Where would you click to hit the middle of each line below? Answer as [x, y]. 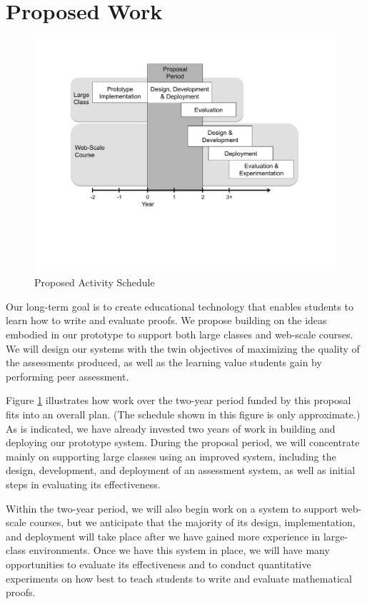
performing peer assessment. [67, 376]
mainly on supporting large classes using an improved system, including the [171, 456]
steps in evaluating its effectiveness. [83, 484]
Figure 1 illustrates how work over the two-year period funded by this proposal [179, 400]
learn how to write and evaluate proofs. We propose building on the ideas [166, 320]
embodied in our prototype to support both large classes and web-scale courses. [180, 334]
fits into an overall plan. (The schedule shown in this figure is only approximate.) [183, 414]
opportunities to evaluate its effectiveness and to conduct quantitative [159, 564]
